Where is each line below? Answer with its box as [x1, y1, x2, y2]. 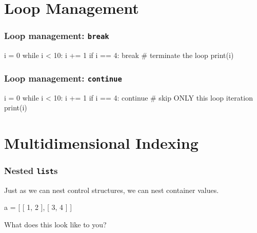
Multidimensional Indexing [4, 132, 199, 153]
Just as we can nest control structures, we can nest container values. [4, 184, 219, 195]
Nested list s [4, 164, 58, 177]
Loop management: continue [4, 71, 122, 84]
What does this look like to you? [4, 219, 107, 230]
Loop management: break [4, 29, 109, 42]
